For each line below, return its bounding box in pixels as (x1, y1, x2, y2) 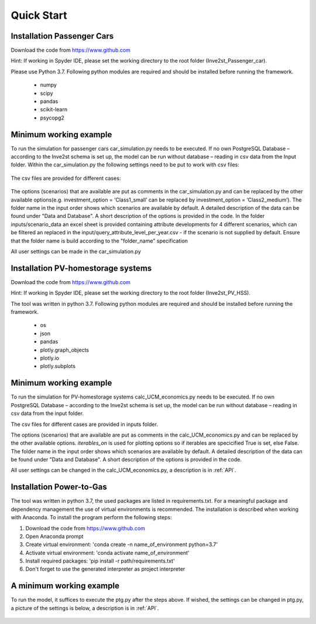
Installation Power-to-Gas (11, 482, 108, 492)
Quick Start (11, 9, 67, 22)
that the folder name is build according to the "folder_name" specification (11, 237, 188, 244)
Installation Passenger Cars (11, 31, 114, 41)
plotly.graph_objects (40, 346, 89, 353)
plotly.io (40, 354, 60, 362)
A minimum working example (11, 581, 120, 591)
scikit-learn (40, 106, 67, 113)
